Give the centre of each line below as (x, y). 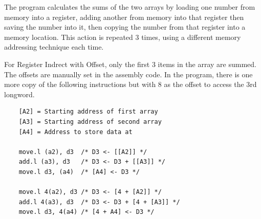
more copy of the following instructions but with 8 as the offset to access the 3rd (130, 84)
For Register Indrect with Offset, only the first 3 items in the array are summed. (130, 64)
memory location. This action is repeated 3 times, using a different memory (123, 37)
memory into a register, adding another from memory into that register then (124, 17)
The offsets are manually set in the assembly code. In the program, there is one (128, 74)
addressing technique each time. (54, 47)
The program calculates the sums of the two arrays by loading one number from (130, 7)
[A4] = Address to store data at (75, 132)
